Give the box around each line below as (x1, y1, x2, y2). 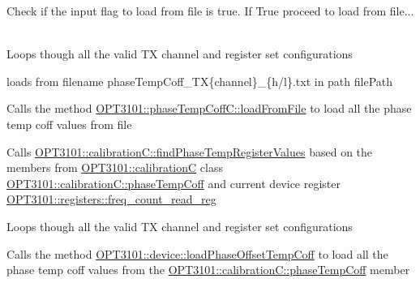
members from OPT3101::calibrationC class (6, 159, 223, 176)
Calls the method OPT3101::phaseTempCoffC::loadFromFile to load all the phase (6, 100, 412, 117)
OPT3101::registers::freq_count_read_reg (6, 191, 216, 208)
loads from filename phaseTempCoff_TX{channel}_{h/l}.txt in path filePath (6, 72, 393, 89)
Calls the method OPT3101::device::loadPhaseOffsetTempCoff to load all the (6, 245, 388, 262)
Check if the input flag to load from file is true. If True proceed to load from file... (6, 2, 414, 19)
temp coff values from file (6, 115, 132, 132)
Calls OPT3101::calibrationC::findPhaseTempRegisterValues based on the (6, 143, 373, 160)
